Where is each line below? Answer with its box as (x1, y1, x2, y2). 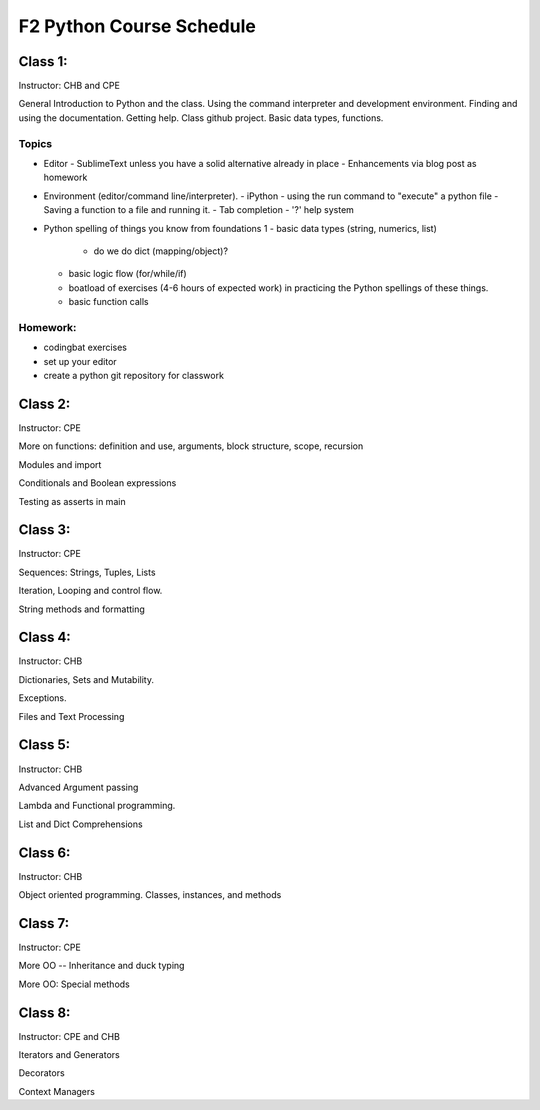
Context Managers (18, 1085, 95, 1097)
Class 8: (18, 1004, 71, 1021)
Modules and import (18, 458, 102, 470)
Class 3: (18, 521, 71, 539)
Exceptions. (18, 692, 67, 704)
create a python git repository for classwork (43, 370, 225, 382)
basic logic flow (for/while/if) (68, 268, 187, 280)
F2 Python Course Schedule (18, 15, 257, 37)
